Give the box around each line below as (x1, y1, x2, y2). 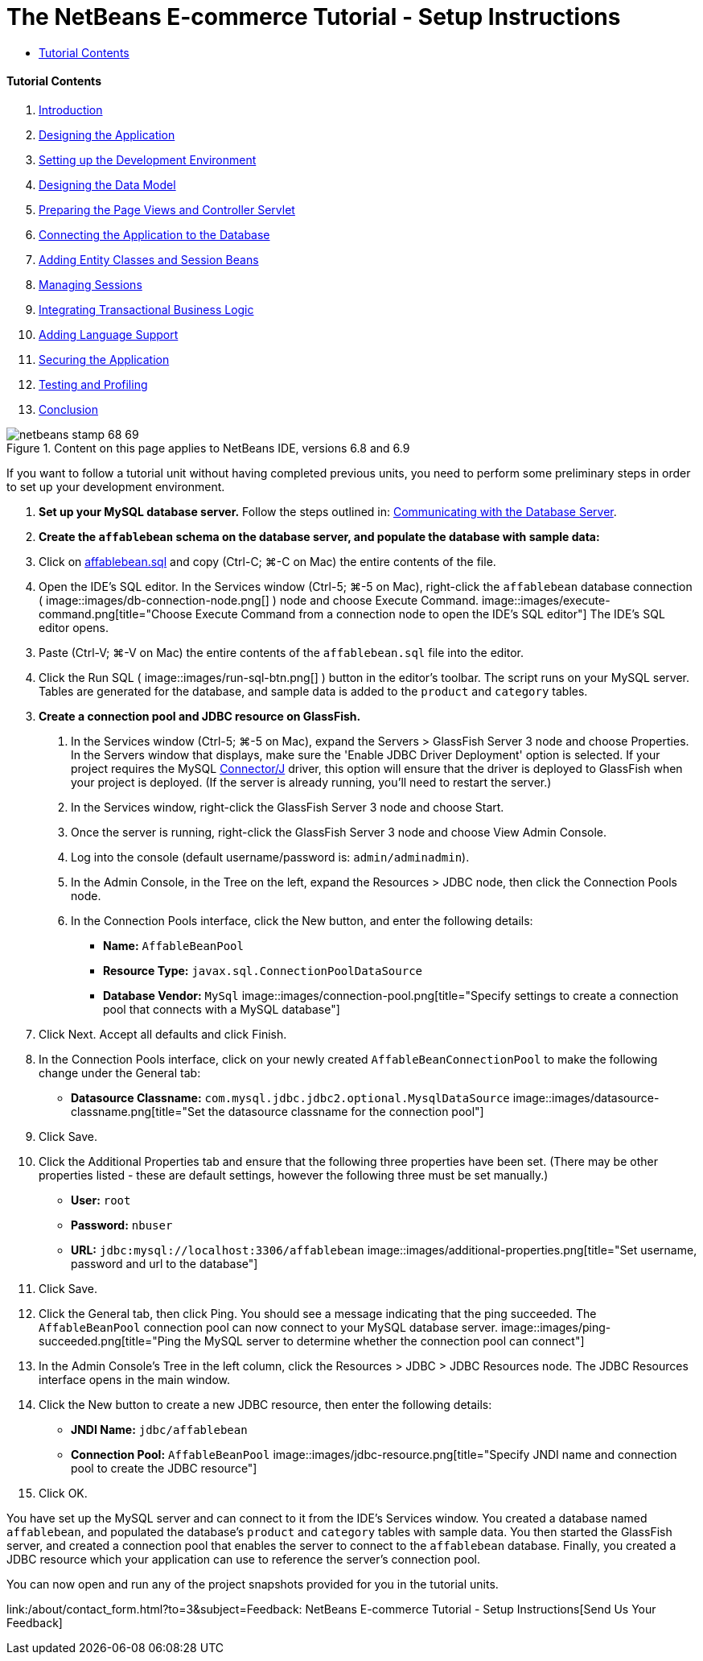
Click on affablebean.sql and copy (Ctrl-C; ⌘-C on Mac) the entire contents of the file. (39, 554, 496, 568)
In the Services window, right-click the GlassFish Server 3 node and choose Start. (71, 800, 504, 814)
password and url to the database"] (71, 1256, 258, 1271)
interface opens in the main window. (39, 1372, 230, 1386)
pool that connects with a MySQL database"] (103, 1002, 340, 1016)
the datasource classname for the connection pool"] (208, 1104, 484, 1118)
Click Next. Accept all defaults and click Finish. (39, 1027, 287, 1041)
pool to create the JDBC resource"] (71, 1461, 257, 1475)
